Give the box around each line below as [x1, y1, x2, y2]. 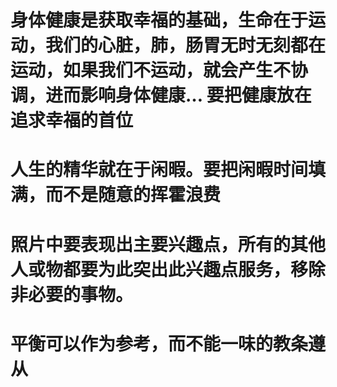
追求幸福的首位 [10, 109, 134, 132]
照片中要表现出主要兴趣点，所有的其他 [10, 233, 327, 256]
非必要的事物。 [10, 283, 134, 306]
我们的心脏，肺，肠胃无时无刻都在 [45, 34, 327, 57]
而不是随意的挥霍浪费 [45, 184, 222, 206]
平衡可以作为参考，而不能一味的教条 [10, 332, 309, 355]
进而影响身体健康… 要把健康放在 [45, 84, 312, 107]
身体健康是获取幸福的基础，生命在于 [10, 9, 309, 32]
